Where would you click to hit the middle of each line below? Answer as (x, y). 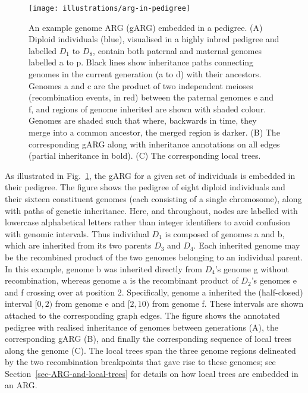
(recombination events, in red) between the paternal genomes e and (151, 97)
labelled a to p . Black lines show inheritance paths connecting (141, 62)
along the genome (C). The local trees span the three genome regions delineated (150, 350)
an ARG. (21, 385)
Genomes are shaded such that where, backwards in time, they (143, 120)
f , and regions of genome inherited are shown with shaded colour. (147, 109)
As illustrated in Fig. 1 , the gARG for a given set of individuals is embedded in (150, 175)
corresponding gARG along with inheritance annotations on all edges (154, 144)
